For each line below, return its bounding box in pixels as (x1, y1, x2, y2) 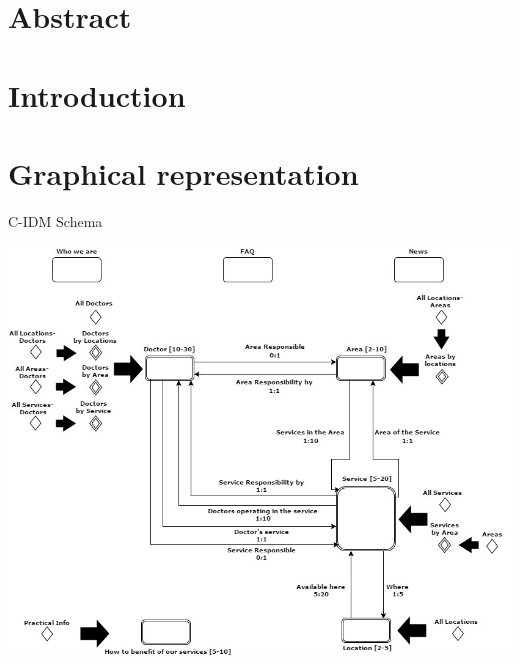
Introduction (8, 74, 186, 115)
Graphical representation (8, 152, 359, 193)
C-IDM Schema (8, 210, 103, 231)
